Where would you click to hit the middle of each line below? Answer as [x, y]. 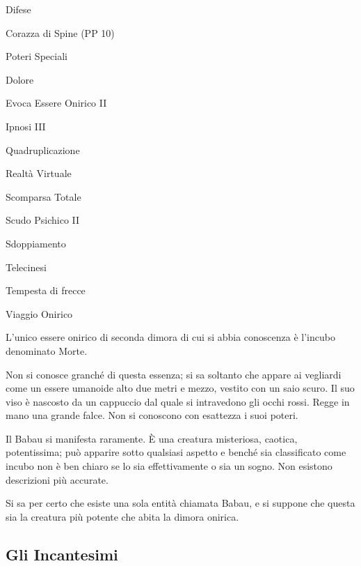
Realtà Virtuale [39, 173]
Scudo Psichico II [43, 220]
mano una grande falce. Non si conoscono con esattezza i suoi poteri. [152, 415]
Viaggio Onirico [39, 313]
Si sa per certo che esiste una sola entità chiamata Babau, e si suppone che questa [180, 503]
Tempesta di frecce [46, 290]
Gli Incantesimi [62, 554]
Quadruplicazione [43, 150]
